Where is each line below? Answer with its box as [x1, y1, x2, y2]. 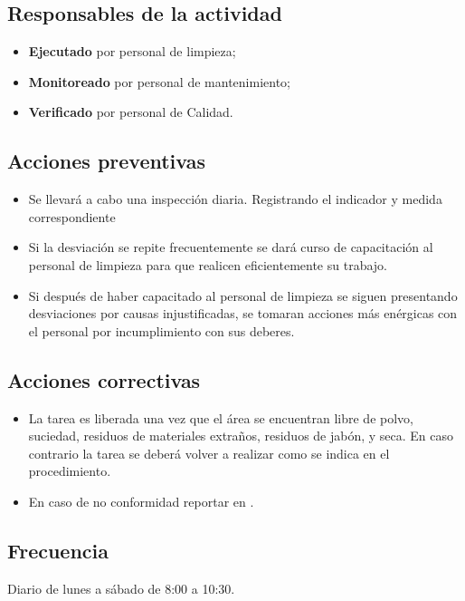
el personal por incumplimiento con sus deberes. [28, 321, 295, 340]
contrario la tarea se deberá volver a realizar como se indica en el [28, 443, 390, 462]
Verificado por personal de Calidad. [28, 102, 233, 121]
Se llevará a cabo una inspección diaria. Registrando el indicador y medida [28, 189, 442, 208]
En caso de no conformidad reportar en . [28, 491, 254, 510]
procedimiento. [28, 461, 111, 480]
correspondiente [28, 207, 116, 226]
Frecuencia [7, 536, 109, 564]
